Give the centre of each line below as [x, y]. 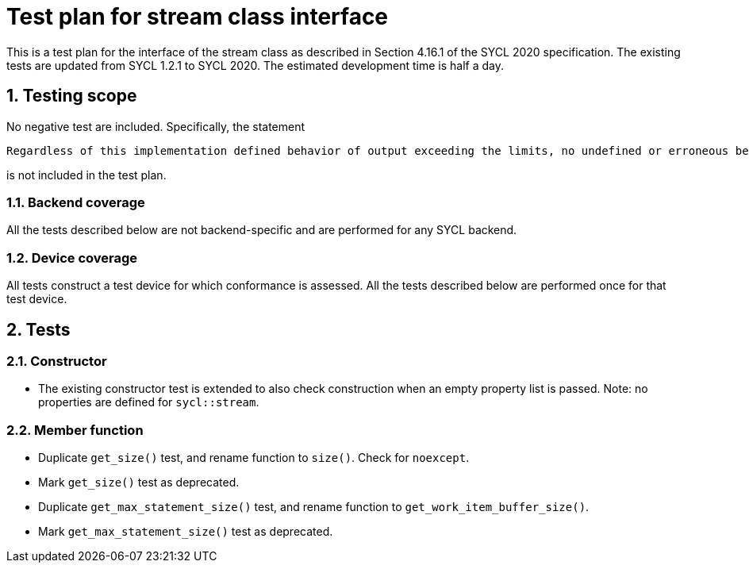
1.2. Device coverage [72, 258]
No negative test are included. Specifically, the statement [156, 126]
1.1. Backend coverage [76, 202]
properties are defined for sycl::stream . [149, 402]
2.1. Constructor [57, 361]
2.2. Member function [75, 430]
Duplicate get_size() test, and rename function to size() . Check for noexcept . [254, 458]
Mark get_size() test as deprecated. [139, 482]
